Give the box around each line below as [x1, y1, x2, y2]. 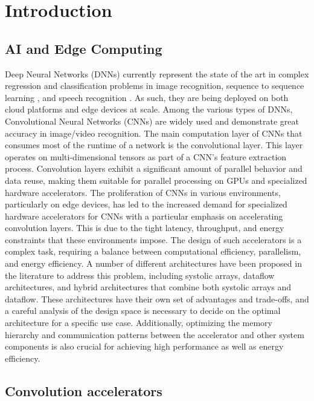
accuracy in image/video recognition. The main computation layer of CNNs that [5, 126, 303, 139]
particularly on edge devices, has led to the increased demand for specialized [5, 198, 287, 210]
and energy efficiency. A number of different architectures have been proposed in [5, 257, 302, 270]
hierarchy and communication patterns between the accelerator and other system [5, 328, 304, 341]
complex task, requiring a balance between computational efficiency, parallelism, [5, 245, 301, 258]
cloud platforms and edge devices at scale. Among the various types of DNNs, [5, 103, 293, 116]
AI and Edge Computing [5, 39, 162, 57]
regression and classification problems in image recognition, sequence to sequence [5, 79, 304, 92]
